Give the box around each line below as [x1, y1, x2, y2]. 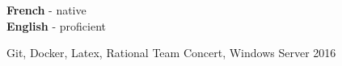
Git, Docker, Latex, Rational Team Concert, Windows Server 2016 [6, 44, 336, 61]
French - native [6, 2, 87, 18]
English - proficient [6, 17, 107, 34]
